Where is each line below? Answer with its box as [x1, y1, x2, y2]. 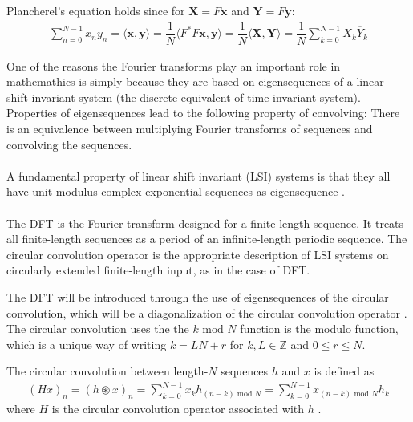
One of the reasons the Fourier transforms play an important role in [6, 57, 341, 74]
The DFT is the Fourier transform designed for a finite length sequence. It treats [6, 214, 404, 231]
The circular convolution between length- [6, 363, 209, 379]
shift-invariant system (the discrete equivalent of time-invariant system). [6, 88, 361, 105]
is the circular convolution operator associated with [51, 400, 305, 417]
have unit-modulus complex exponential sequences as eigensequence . [6, 183, 345, 200]
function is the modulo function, [240, 320, 399, 337]
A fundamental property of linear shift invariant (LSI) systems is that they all [6, 167, 391, 184]
